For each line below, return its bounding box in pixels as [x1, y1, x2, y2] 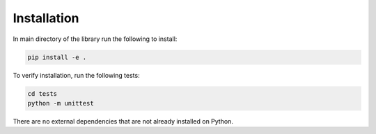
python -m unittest [27, 99, 94, 107]
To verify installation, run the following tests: [13, 71, 140, 79]
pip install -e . [27, 53, 87, 61]
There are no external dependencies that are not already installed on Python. [13, 117, 233, 125]
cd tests [27, 90, 58, 97]
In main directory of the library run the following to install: [13, 35, 178, 43]
